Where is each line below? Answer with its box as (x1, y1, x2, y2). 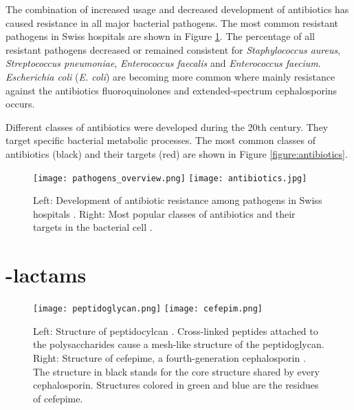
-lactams (5, 260, 87, 289)
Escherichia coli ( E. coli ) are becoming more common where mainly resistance (5, 69, 335, 83)
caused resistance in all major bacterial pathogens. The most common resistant (5, 15, 339, 30)
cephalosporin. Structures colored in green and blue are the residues (33, 378, 319, 392)
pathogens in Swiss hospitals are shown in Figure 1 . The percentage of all (5, 29, 315, 43)
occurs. (5, 96, 35, 111)
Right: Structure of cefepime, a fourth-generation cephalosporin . (33, 350, 306, 365)
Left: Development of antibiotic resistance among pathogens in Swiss (33, 193, 322, 207)
